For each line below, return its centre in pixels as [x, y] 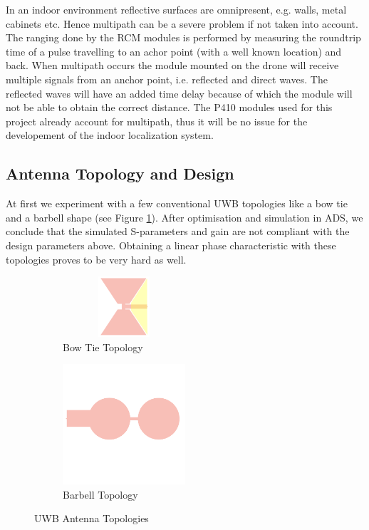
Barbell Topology [100, 494]
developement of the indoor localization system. [110, 135]
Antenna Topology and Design [120, 173]
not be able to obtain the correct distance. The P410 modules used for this [169, 107]
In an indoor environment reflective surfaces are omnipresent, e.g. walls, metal [176, 9]
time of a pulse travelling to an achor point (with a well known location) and [174, 51]
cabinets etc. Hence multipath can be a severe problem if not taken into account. [182, 23]
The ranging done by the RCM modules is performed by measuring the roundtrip [183, 37]
